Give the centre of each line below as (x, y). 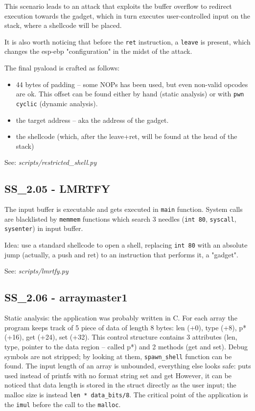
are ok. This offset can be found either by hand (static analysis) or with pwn (130, 94)
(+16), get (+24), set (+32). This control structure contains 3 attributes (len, (121, 337)
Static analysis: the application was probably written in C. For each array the (121, 318)
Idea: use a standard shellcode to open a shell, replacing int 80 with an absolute (126, 245)
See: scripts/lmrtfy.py (36, 271)
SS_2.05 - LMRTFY (57, 189)
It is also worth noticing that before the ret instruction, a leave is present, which (127, 41)
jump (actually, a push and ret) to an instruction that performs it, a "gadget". (121, 254)
